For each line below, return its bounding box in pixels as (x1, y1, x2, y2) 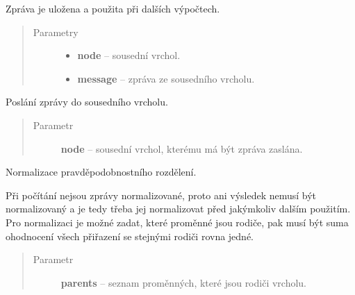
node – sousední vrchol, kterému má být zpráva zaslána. (60, 141, 303, 155)
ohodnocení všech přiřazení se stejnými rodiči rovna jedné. (6, 228, 254, 243)
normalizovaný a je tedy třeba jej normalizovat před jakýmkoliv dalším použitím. (6, 201, 351, 216)
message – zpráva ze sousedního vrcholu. (77, 71, 255, 85)
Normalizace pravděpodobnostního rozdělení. (6, 165, 197, 179)
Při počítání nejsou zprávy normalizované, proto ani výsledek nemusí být (6, 187, 317, 202)
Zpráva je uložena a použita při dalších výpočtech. (6, 1, 220, 15)
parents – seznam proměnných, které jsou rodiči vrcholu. (60, 275, 307, 289)
